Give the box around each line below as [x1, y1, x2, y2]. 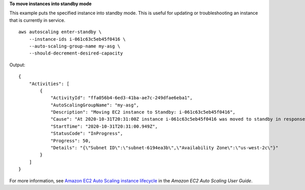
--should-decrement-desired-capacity [28, 50, 123, 56]
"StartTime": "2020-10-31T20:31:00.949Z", [50, 123, 158, 129]
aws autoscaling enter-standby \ [18, 29, 102, 35]
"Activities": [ [28, 80, 70, 87]
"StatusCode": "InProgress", [50, 130, 123, 137]
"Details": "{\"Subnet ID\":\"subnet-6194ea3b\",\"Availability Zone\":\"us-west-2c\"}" [50, 145, 279, 151]
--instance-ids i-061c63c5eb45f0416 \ [28, 36, 126, 42]
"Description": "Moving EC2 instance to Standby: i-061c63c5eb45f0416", [50, 110, 236, 115]
